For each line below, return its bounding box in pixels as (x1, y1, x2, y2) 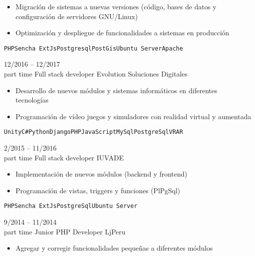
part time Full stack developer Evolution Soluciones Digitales (4, 69, 188, 79)
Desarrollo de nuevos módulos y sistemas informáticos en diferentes (15, 85, 218, 95)
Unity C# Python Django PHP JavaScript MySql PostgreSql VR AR (4, 128, 183, 136)
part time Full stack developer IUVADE (4, 152, 124, 162)
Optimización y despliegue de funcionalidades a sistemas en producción (15, 27, 229, 38)
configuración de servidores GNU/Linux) (15, 11, 138, 21)
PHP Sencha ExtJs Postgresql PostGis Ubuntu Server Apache (4, 45, 183, 52)
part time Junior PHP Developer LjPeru (4, 226, 126, 236)
